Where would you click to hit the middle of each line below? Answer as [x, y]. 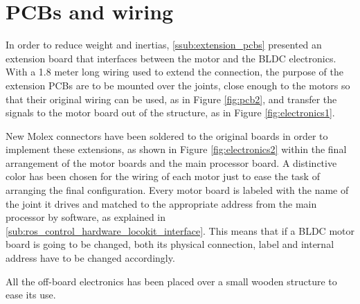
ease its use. [31, 295]
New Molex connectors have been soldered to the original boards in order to [167, 135]
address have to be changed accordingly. [90, 258]
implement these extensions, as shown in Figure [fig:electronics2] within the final [176, 149]
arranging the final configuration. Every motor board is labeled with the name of [177, 190]
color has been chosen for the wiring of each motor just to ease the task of [163, 176]
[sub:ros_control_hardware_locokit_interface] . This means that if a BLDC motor [180, 230]
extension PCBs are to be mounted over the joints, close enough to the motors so [178, 85]
